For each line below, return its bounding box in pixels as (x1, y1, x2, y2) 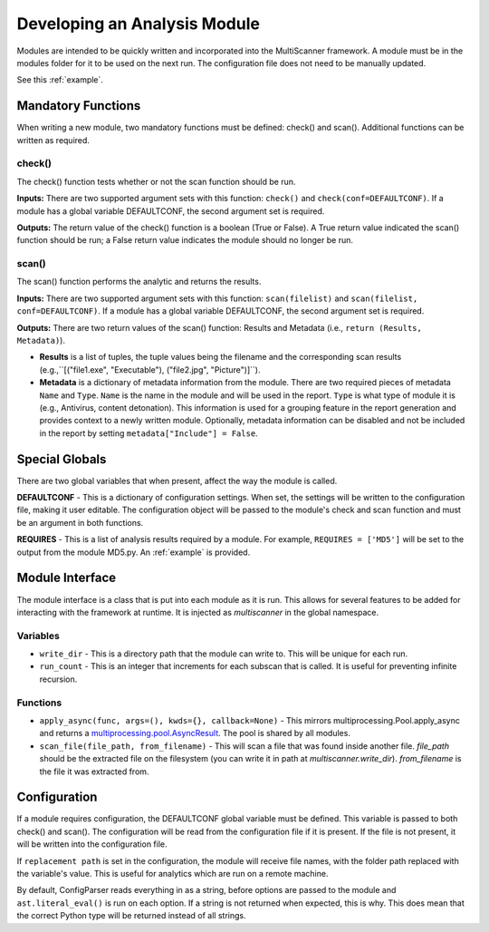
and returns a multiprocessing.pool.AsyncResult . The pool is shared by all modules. (39, 728, 350, 739)
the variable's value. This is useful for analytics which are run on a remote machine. (16, 869, 329, 879)
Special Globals (16, 451, 107, 467)
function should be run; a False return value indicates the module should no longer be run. (16, 235, 353, 246)
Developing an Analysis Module (16, 14, 260, 34)
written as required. (16, 134, 91, 145)
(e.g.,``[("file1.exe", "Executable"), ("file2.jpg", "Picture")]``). (39, 364, 261, 375)
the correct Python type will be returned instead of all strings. (16, 910, 246, 921)
